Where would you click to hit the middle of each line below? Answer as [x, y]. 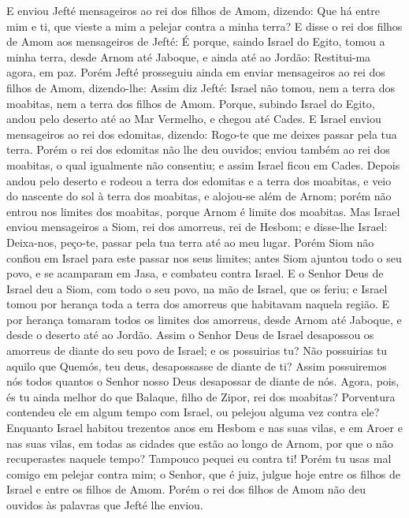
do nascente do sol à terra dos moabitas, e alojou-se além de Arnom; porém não [199, 196]
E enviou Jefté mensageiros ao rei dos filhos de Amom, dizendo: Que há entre [193, 10]
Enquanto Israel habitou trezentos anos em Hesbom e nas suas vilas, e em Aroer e [204, 428]
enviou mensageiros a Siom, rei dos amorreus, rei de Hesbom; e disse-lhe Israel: [197, 227]
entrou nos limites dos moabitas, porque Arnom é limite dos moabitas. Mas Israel [203, 211]
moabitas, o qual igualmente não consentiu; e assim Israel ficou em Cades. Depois [203, 164]
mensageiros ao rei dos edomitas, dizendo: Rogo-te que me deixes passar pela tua [202, 134]
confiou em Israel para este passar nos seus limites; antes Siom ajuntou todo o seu [204, 257]
